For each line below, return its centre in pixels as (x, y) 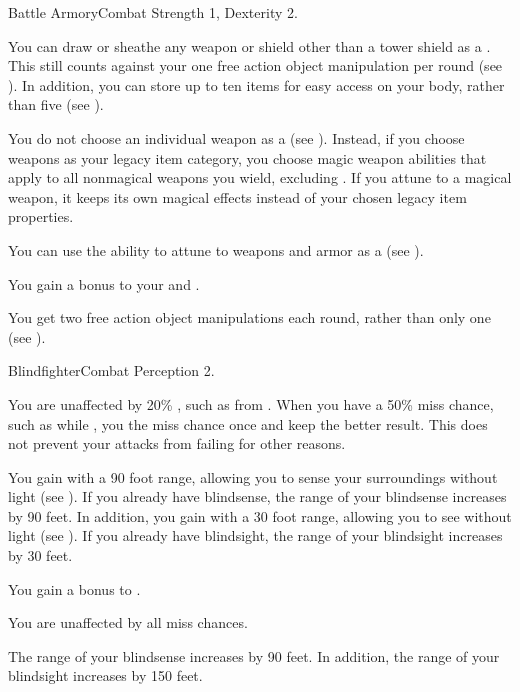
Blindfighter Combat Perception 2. (111, 370)
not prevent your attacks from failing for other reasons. (177, 443)
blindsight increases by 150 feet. (105, 675)
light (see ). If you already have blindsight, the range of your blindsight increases (255, 535)
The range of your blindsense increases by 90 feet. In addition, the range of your (254, 655)
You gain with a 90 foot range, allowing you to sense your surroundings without (253, 476)
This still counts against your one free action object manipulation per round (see (255, 65)
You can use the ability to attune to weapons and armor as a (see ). (216, 249)
